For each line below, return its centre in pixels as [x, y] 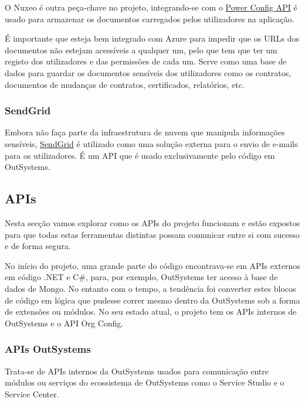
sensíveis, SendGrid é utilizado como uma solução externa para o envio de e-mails [151, 143]
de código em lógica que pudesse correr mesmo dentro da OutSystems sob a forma [152, 300]
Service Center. [32, 394]
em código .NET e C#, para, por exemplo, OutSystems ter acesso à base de [141, 277]
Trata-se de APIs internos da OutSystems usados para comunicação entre [137, 371]
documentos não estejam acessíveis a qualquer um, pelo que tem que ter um [141, 50]
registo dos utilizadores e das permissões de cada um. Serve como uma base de [146, 61]
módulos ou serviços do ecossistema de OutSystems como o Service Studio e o [145, 382]
